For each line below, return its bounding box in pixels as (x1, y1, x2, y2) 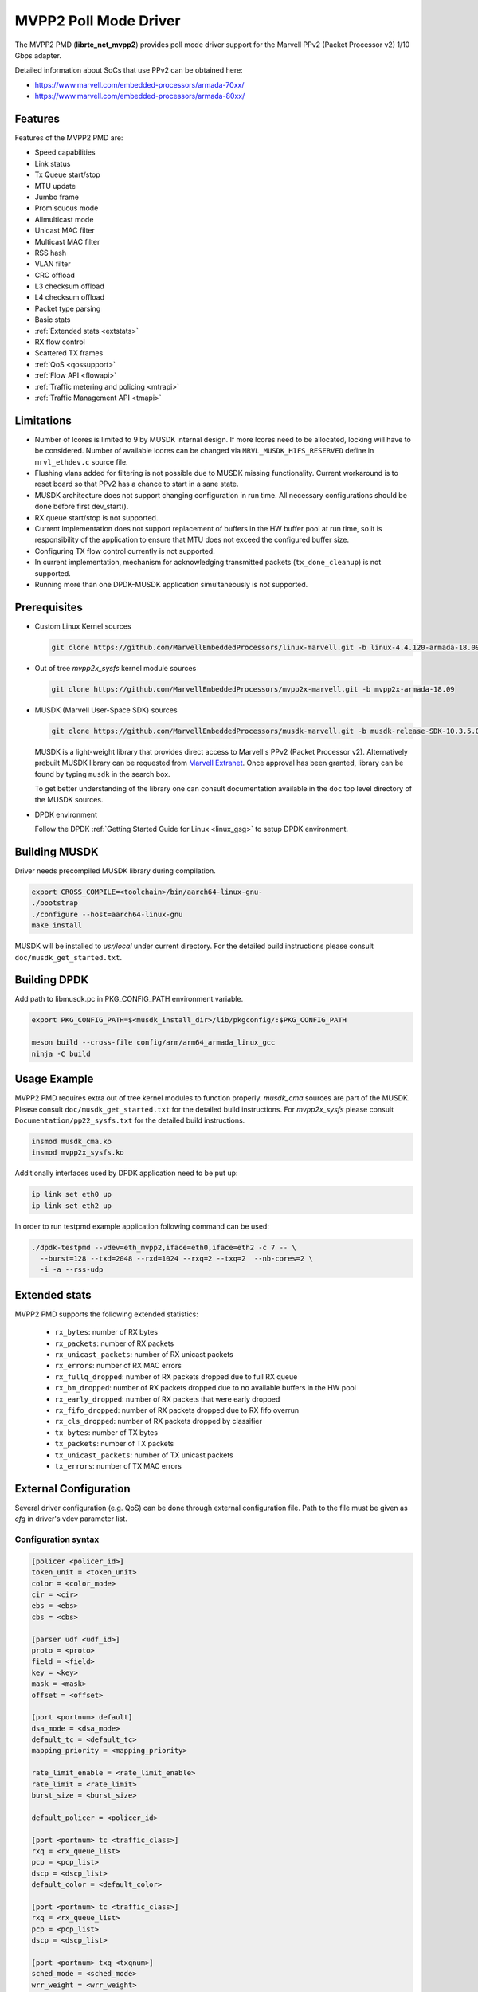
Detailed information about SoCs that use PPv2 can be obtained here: (14, 65, 243, 75)
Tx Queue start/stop (34, 170, 101, 179)
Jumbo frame (34, 192, 80, 202)
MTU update (34, 181, 76, 190)
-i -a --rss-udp (40, 1265, 104, 1274)
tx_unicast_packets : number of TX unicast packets (54, 1450, 234, 1460)
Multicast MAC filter (34, 237, 100, 246)
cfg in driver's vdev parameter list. (14, 1514, 127, 1523)
